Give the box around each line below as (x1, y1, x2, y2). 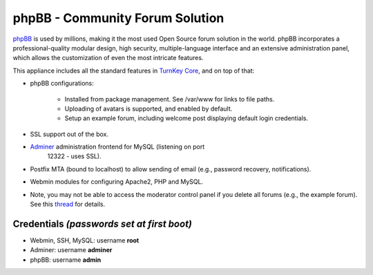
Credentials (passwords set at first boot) (12, 218, 193, 229)
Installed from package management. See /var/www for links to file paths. (64, 95, 275, 103)
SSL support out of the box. (30, 130, 109, 138)
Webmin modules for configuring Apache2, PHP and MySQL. (30, 178, 204, 186)
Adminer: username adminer (30, 246, 113, 254)
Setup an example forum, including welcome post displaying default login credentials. (64, 114, 309, 122)
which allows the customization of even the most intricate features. (12, 54, 204, 62)
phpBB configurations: (30, 79, 94, 88)
